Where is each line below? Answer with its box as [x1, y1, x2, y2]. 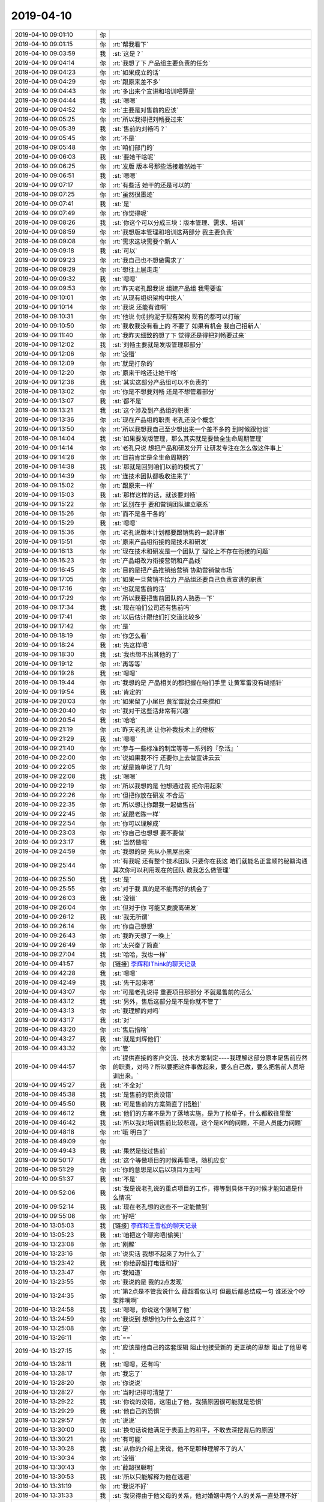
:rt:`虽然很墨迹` [112, 190, 155, 198]
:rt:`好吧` [112, 1212, 137, 1220]
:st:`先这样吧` [112, 640, 149, 649]
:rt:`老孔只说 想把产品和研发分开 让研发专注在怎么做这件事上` [112, 443, 284, 452]
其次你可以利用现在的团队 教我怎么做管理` [112, 866, 231, 874]
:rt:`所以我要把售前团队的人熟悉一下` [112, 594, 215, 602]
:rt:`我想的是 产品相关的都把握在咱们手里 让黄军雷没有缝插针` [112, 678, 284, 687]
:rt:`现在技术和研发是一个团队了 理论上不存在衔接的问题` [112, 547, 271, 555]
